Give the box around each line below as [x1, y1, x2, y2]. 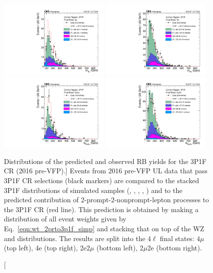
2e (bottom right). [147, 243, 202, 253]
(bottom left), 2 [96, 243, 143, 253]
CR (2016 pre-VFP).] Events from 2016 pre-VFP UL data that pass [4, 165, 208, 176]
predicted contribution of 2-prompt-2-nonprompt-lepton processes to [4, 194, 209, 205]
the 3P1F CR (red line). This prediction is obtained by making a [4, 204, 199, 214]
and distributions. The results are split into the [4, 233, 145, 243]
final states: [160, 233, 194, 243]
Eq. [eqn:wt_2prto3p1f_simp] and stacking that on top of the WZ [4, 223, 205, 233]
